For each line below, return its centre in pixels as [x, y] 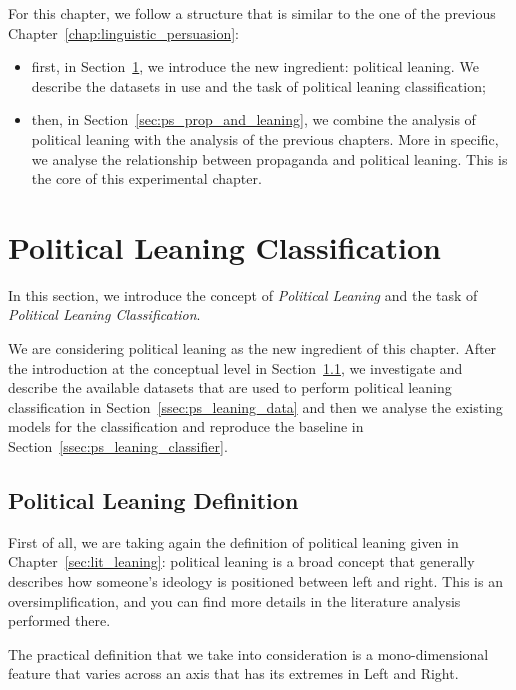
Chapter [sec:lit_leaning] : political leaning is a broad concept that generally [241, 561]
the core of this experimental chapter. [146, 178]
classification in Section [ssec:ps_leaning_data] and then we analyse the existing [255, 406]
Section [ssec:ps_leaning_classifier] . [118, 446]
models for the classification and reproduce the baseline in [186, 426]
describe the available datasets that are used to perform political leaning [230, 387]
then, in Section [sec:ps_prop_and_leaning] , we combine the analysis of [253, 119]
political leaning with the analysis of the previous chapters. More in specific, [265, 138]
